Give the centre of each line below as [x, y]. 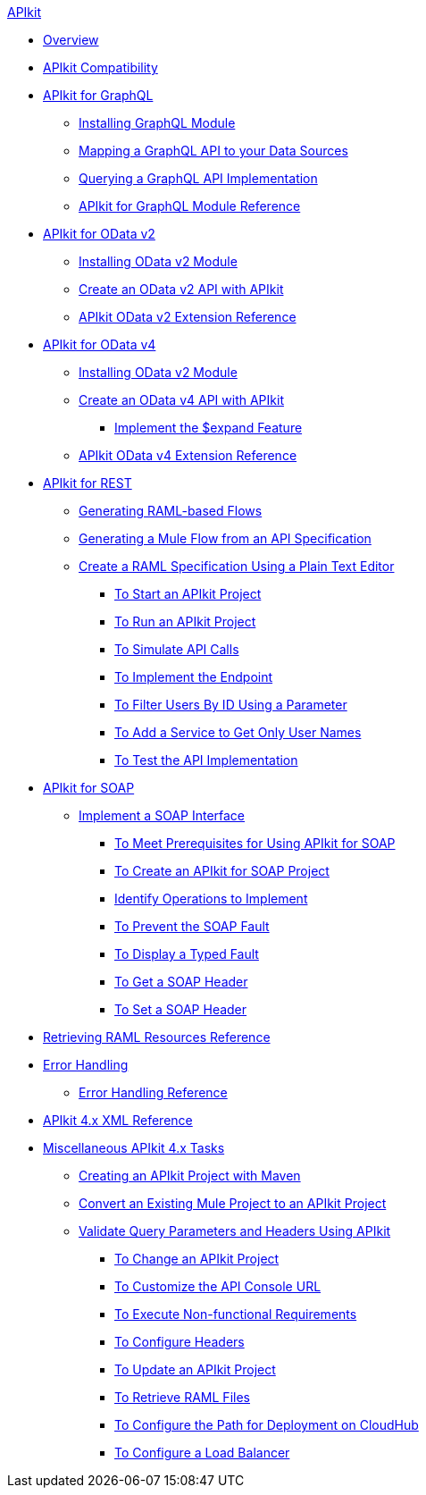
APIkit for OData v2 [99, 234]
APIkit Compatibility [100, 67]
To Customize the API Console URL [218, 1286]
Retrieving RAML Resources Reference [157, 1037]
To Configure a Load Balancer [202, 1453]
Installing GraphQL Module [157, 123]
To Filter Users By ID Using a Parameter [231, 705]
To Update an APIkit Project [195, 1369]
